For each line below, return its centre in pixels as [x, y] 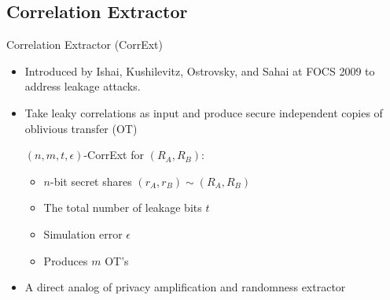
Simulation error [83, 233]
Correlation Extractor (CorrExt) [85, 44]
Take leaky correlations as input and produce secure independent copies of [204, 112]
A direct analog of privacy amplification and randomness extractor [185, 287]
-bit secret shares [91, 181]
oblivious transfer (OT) [81, 128]
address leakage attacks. [83, 86]
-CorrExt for [114, 155]
